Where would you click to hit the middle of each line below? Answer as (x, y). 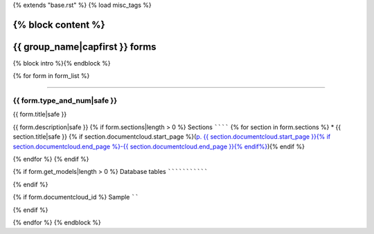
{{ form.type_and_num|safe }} (65, 101)
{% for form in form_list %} (51, 76)
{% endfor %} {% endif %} (51, 159)
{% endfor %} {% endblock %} (57, 222)
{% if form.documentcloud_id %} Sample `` (76, 197)
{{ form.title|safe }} (40, 115)
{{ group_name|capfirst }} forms (84, 47)
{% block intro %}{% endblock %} (62, 63)
